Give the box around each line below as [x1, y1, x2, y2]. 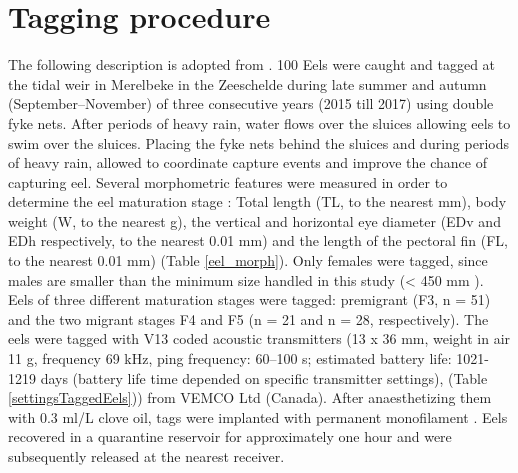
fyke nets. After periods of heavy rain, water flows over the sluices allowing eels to [8, 112, 511, 133]
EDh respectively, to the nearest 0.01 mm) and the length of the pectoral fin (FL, [8, 230, 508, 251]
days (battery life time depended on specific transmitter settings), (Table [40, 367, 488, 388]
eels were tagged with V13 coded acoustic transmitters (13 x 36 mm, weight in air [8, 328, 511, 349]
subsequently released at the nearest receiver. [8, 446, 285, 466]
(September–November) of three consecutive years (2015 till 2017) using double [8, 93, 494, 114]
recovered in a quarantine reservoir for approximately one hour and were [8, 426, 452, 447]
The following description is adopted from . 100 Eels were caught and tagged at [8, 54, 496, 75]
